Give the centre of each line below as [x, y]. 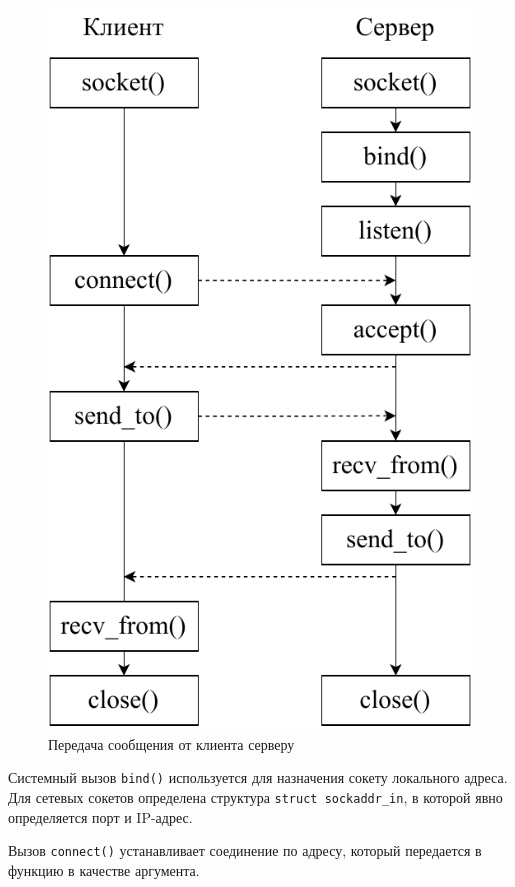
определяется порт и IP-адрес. [100, 816]
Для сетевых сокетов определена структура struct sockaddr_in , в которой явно [255, 796]
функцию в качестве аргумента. [104, 869]
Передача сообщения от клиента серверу [171, 743]
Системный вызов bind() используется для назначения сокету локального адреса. [258, 777]
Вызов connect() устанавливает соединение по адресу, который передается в [245, 850]
